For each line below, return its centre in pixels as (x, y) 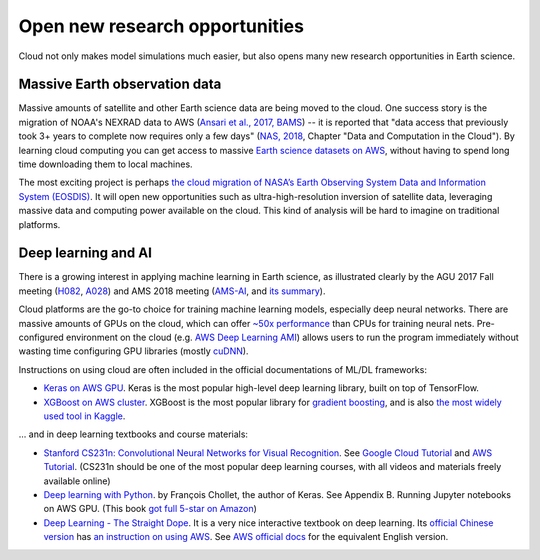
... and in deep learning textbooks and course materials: (133, 434)
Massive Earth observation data (120, 84)
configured (41, 337)
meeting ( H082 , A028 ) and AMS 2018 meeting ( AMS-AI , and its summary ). (172, 291)
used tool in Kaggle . (84, 416)
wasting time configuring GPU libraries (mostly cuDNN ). (133, 351)
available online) (77, 481)
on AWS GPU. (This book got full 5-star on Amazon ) (150, 509)
